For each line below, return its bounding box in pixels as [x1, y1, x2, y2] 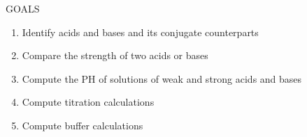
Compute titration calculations [22, 95, 155, 109]
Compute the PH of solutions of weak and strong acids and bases [22, 71, 302, 86]
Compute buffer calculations [22, 118, 143, 132]
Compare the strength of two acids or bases [22, 48, 208, 63]
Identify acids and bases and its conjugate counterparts [22, 24, 259, 39]
